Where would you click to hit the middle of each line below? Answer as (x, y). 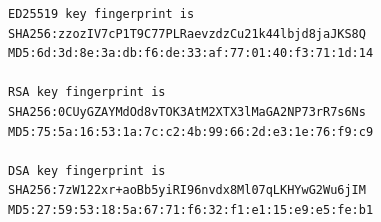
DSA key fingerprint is (87, 170)
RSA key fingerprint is (87, 92)
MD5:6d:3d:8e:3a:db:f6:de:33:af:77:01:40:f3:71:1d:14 (191, 53)
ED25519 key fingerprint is (101, 14)
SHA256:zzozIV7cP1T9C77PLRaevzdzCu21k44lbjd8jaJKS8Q (187, 33)
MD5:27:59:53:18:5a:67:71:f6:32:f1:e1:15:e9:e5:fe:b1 (191, 209)
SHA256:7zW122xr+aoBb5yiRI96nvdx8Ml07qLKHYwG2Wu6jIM (187, 190)
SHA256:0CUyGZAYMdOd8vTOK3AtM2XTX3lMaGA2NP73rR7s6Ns (187, 111)
